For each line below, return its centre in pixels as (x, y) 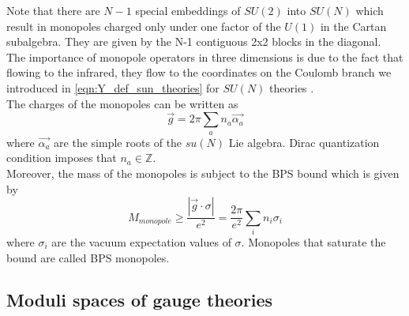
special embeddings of (188, 10)
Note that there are (53, 10)
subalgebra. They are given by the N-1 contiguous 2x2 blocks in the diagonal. (194, 41)
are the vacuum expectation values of (141, 241)
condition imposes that (62, 158)
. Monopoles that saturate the (313, 241)
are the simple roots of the (118, 142)
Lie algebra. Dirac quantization (304, 142)
